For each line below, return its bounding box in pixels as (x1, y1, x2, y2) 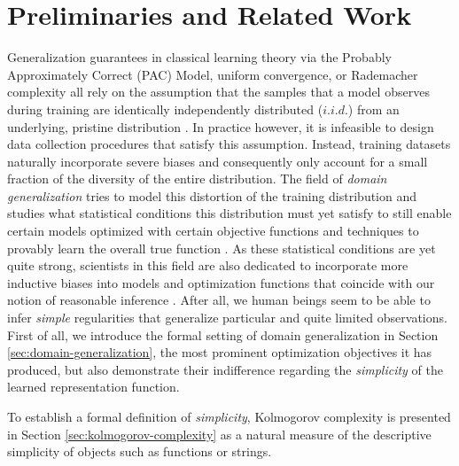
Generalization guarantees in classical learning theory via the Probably (7, 48, 392, 66)
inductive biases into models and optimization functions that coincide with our (7, 273, 435, 291)
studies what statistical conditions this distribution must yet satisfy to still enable (7, 204, 452, 222)
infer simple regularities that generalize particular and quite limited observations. (7, 308, 447, 327)
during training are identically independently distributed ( (7, 99, 323, 118)
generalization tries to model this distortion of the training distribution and (7, 186, 417, 205)
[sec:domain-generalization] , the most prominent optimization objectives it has (7, 343, 432, 361)
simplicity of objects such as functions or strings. (7, 442, 272, 461)
